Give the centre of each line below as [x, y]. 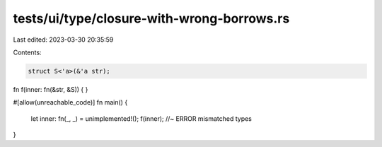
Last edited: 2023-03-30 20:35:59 [63, 40]
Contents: [27, 52]
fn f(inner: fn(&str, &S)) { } [51, 89]
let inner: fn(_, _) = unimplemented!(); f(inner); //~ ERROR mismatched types [141, 118]
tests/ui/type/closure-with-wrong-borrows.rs [151, 18]
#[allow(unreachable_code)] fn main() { [70, 102]
